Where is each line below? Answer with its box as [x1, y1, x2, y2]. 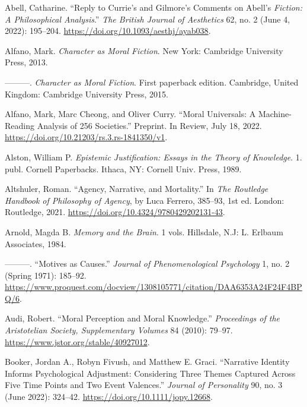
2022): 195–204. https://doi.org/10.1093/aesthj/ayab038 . [5, 24, 211, 37]
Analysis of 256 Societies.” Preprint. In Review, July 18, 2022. [37, 119, 262, 131]
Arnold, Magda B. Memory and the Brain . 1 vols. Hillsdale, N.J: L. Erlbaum [5, 225, 283, 238]
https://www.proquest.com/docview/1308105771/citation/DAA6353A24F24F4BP [5, 280, 302, 293]
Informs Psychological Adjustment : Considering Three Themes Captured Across [5, 367, 296, 379]
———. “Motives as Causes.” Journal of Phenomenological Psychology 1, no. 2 [5, 257, 290, 270]
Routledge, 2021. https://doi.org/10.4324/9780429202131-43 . [5, 206, 225, 218]
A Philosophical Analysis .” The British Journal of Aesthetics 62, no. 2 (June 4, [5, 12, 290, 25]
